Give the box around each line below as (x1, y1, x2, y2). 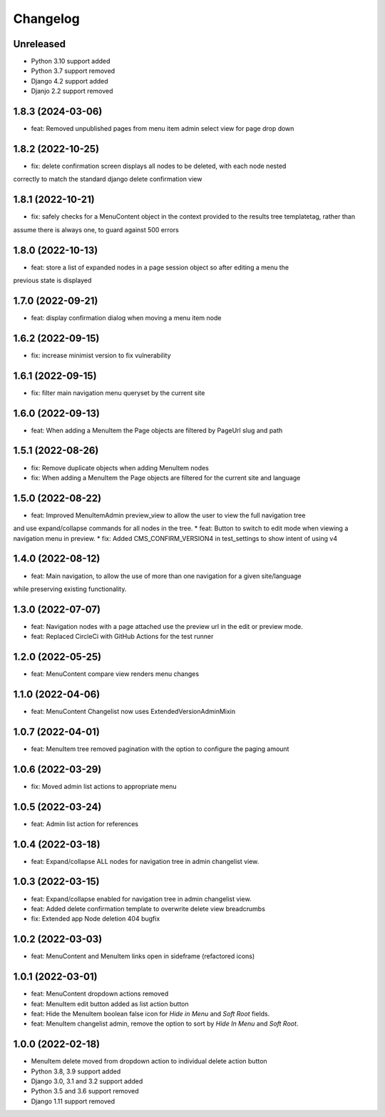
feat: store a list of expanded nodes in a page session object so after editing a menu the (31, 263, 289, 272)
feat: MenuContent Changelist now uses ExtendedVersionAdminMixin (31, 708, 236, 716)
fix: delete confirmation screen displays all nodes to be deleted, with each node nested (31, 162, 287, 171)
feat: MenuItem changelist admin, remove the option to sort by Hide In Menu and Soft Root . (31, 1019, 299, 1028)
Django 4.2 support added (31, 76, 108, 85)
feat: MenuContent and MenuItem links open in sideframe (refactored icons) (31, 952, 255, 960)
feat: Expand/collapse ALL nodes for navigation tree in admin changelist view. (31, 857, 260, 865)
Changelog (13, 11, 80, 26)
